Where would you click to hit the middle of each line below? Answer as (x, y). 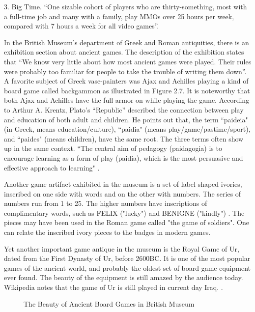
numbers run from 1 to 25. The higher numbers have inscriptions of (106, 203)
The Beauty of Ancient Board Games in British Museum (109, 303)
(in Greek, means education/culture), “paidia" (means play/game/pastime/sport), (127, 129)
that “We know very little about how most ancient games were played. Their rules (128, 61)
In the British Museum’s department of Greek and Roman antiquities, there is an (127, 42)
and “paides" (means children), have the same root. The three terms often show (124, 138)
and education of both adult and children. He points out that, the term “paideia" (126, 119)
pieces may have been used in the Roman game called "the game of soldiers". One (127, 222)
